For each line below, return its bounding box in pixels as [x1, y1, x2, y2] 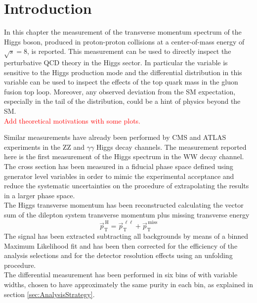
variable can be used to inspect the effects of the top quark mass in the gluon [4, 77, 238, 87]
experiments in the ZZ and [4, 141, 85, 152]
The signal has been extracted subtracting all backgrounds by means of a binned [4, 231, 249, 241]
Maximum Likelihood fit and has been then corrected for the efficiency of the [4, 240, 238, 251]
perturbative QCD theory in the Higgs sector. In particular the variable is [4, 57, 228, 68]
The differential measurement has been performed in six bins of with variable [4, 269, 238, 280]
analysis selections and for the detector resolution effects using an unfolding [4, 250, 233, 260]
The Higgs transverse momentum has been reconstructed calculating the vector [4, 200, 244, 210]
